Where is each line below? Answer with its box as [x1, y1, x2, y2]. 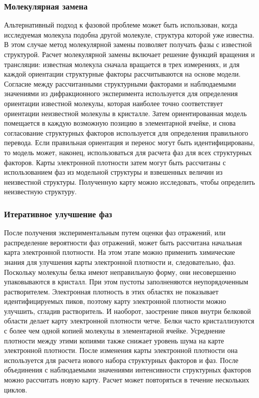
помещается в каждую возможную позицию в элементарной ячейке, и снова [4, 118, 236, 128]
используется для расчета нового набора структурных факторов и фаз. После [4, 354, 238, 365]
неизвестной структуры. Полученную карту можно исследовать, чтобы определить [4, 176, 255, 187]
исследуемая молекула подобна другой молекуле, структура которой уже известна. [4, 29, 254, 40]
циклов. [4, 384, 27, 394]
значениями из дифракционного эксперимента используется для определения [4, 88, 238, 99]
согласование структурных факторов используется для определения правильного [4, 127, 248, 138]
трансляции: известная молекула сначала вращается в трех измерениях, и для [4, 59, 239, 69]
